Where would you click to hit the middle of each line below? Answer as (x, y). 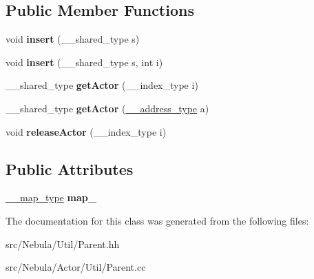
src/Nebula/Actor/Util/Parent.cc (76, 267)
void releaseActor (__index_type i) (86, 131)
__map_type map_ (51, 197)
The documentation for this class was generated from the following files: (157, 220)
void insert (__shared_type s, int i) (84, 62)
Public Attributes (70, 168)
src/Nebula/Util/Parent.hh (63, 244)
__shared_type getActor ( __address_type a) (107, 108)
